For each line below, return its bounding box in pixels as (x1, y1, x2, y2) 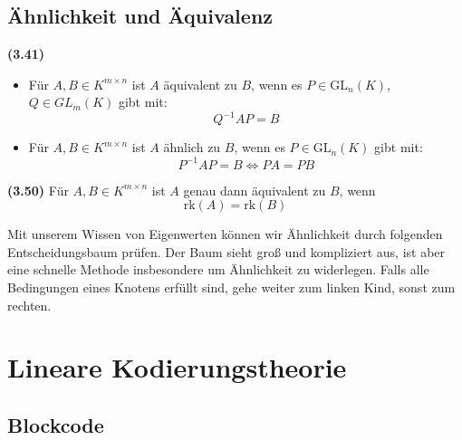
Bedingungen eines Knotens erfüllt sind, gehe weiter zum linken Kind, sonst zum (7, 277, 456, 296)
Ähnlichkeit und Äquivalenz (7, 2, 274, 30)
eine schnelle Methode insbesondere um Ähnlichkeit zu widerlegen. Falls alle (7, 260, 429, 279)
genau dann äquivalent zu (183, 180, 326, 199)
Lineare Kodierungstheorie (7, 349, 347, 386)
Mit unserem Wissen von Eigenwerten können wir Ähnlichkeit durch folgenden (7, 225, 443, 244)
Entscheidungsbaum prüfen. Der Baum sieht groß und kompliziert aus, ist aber (7, 242, 446, 261)
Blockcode (7, 410, 104, 438)
